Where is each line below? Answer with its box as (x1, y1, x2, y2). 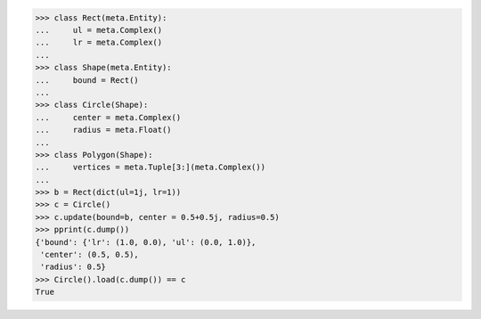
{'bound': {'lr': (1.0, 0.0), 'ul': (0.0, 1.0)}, (35, 237, 257, 247)
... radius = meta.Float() (35, 125, 173, 135)
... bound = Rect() (35, 75, 140, 85)
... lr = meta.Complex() (35, 37, 163, 48)
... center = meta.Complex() (35, 112, 182, 122)
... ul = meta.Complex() (35, 25, 163, 35)
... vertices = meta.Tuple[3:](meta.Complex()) (35, 162, 266, 173)
